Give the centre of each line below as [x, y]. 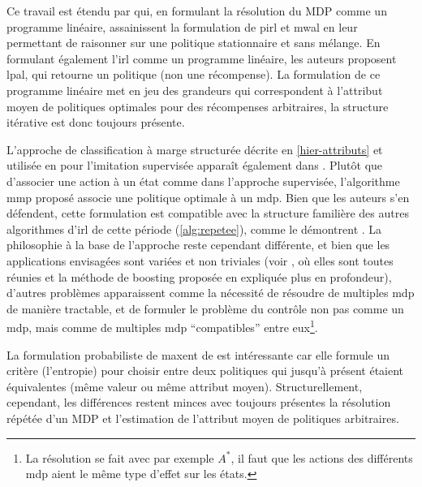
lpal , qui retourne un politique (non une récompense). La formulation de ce [194, 74]
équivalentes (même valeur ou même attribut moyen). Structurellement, [185, 386]
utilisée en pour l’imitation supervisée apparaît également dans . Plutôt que [195, 165]
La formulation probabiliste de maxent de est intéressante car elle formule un [198, 354]
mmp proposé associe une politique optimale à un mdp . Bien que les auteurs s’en [208, 197]
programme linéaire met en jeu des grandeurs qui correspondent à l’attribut [195, 90]
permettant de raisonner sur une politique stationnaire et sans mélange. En [194, 43]
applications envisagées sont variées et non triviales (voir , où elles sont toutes [200, 260]
